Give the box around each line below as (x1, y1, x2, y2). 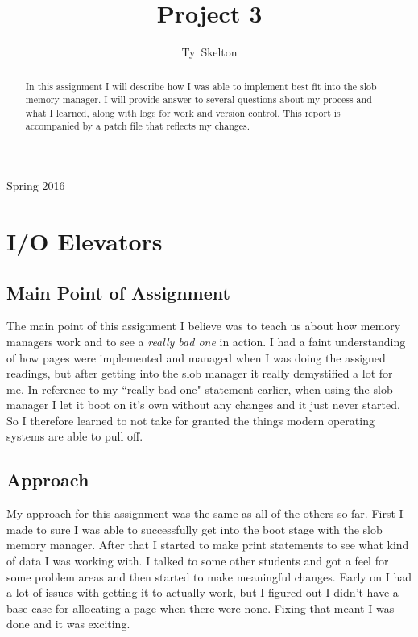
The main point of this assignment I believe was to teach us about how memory (6, 317, 401, 334)
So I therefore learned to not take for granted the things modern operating (6, 412, 375, 428)
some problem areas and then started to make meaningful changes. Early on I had (6, 568, 412, 585)
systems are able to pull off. (6, 428, 143, 445)
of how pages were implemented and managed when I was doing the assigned (6, 349, 386, 366)
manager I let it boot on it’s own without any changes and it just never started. (6, 396, 400, 413)
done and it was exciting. (6, 615, 130, 632)
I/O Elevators (6, 224, 163, 257)
